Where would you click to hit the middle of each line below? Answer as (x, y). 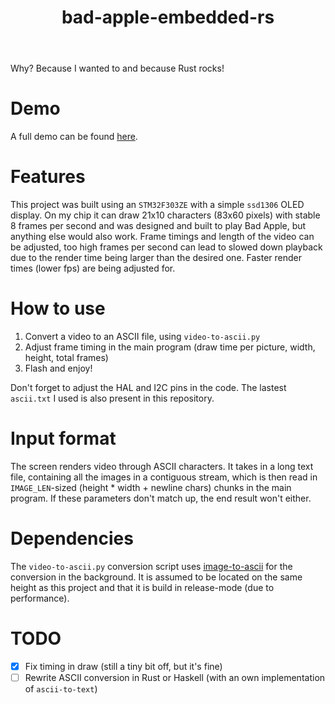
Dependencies (72, 538)
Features (48, 177)
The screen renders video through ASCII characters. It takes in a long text (162, 466)
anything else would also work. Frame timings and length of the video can (162, 237)
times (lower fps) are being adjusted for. (93, 268)
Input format (63, 438)
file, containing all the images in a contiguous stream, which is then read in (164, 477)
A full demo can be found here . (74, 137)
